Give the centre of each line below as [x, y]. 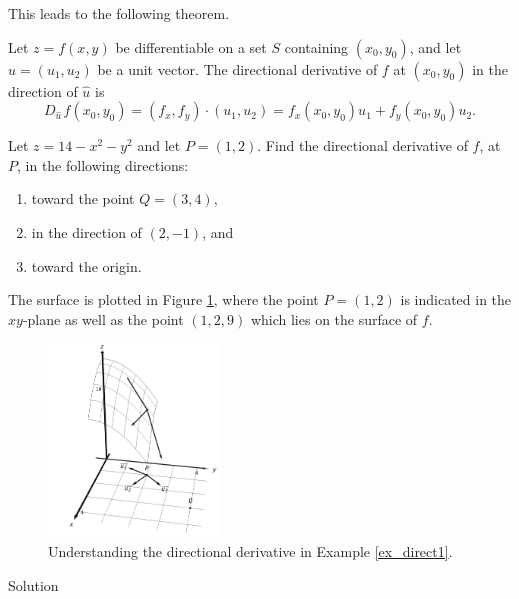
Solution [33, 585]
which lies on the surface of [334, 318]
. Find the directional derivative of [362, 145]
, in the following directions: [103, 164]
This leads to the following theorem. [119, 13]
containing [316, 46]
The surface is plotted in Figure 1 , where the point [163, 299]
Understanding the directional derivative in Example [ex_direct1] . [250, 551]
